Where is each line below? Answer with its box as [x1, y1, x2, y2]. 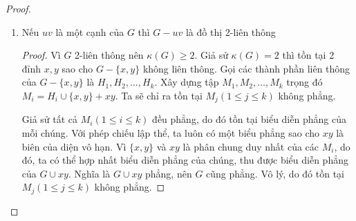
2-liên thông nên [75, 48, 144, 62]
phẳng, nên [145, 166, 192, 180]
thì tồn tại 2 [282, 48, 335, 62]
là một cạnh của [55, 24, 124, 39]
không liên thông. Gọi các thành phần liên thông [142, 61, 350, 75]
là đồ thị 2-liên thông [185, 24, 276, 39]
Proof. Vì [21, 48, 61, 62]
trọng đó [286, 75, 323, 89]
